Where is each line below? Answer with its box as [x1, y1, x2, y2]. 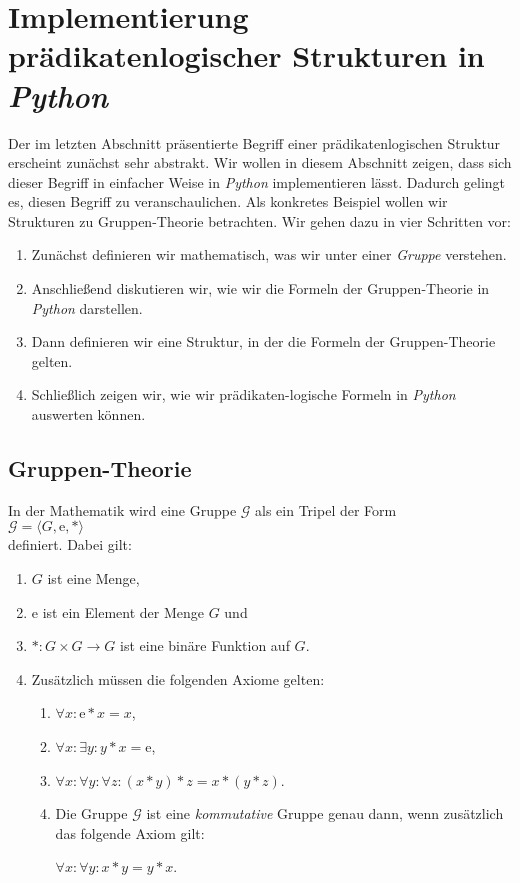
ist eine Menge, [47, 568, 140, 589]
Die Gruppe [55, 803, 128, 824]
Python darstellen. [31, 297, 143, 318]
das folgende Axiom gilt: [55, 822, 205, 843]
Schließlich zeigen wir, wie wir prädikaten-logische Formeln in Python [31, 384, 456, 405]
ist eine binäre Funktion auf [120, 635, 290, 656]
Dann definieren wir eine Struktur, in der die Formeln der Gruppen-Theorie [31, 331, 496, 352]
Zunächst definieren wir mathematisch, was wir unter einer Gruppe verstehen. [31, 244, 507, 265]
